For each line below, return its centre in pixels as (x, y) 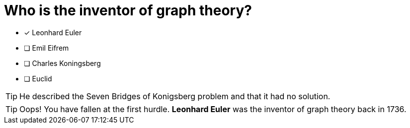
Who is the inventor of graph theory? (128, 10)
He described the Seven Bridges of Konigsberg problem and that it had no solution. (175, 96)
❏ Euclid (38, 78)
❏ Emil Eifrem (46, 48)
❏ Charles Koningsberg (62, 63)
